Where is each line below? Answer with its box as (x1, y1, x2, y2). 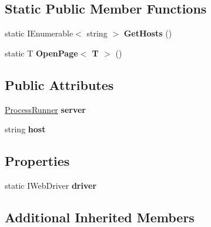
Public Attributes (5, 75, 114, 94)
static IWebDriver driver (5, 179, 97, 191)
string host (5, 123, 46, 135)
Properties (5, 152, 70, 170)
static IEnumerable (5, 27, 73, 39)
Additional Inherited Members (5, 208, 195, 226)
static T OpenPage (5, 46, 78, 59)
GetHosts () (123, 27, 172, 39)
